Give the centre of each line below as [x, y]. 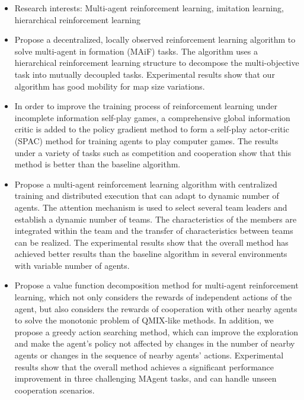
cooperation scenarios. [55, 390]
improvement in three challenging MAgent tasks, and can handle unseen [145, 378]
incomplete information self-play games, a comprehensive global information [152, 117]
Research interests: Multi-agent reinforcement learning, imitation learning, [149, 8]
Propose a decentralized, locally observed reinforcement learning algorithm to [155, 39]
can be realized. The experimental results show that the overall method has [151, 242]
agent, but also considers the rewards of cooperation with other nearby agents [156, 308]
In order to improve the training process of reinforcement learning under [146, 106]
